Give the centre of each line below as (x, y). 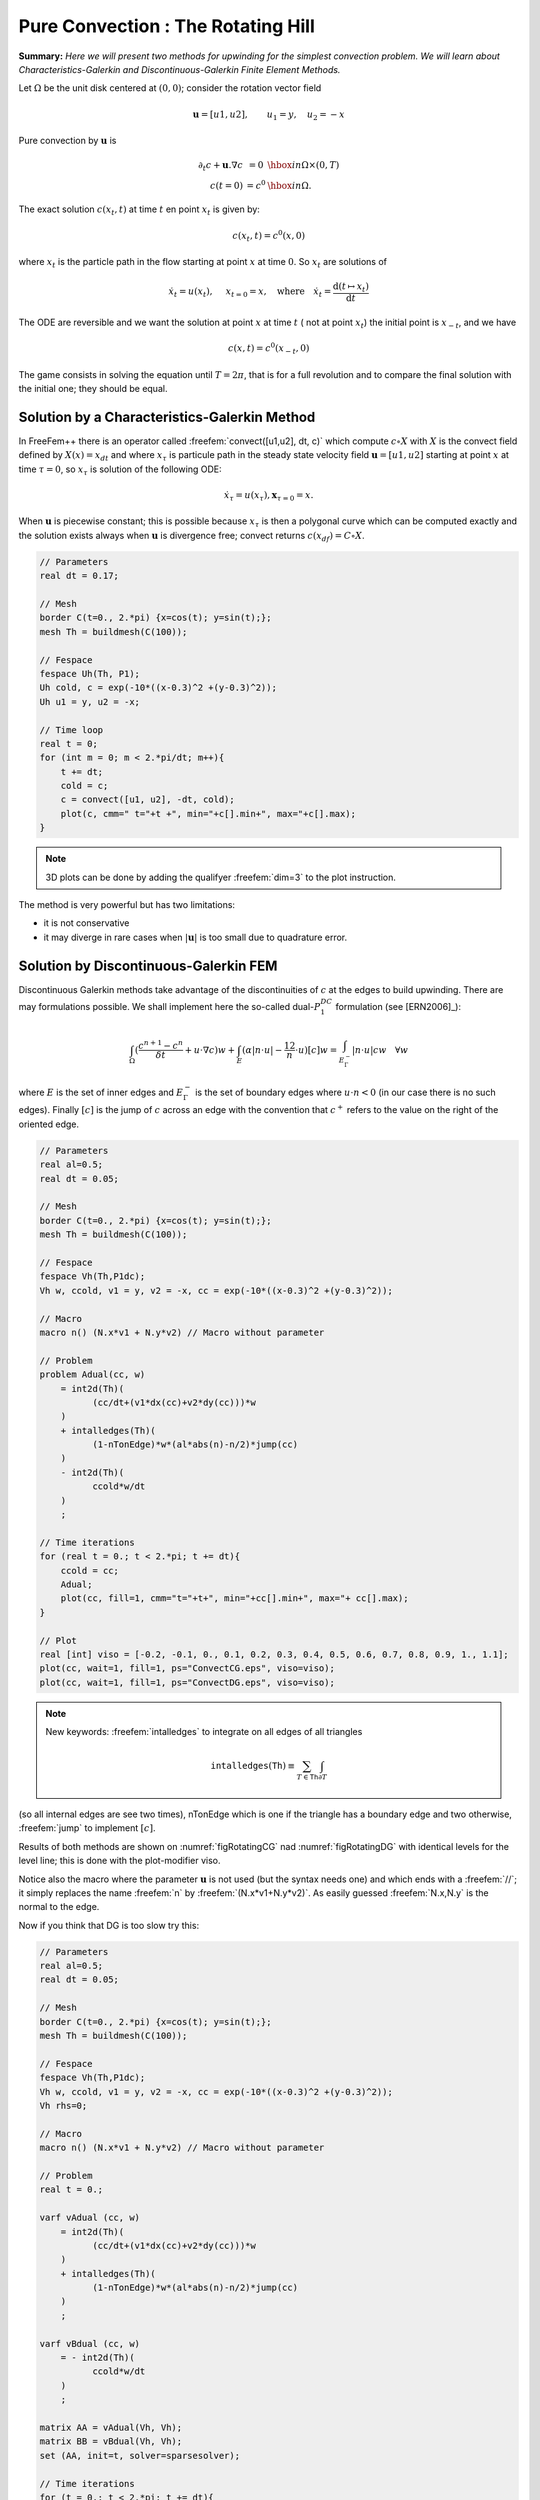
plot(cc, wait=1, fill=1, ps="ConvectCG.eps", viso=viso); (187, 1668)
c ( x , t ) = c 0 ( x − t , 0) (269, 348)
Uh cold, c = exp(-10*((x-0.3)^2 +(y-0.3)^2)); (158, 688)
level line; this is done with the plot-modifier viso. (119, 1861)
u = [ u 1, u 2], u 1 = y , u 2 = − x (268, 115)
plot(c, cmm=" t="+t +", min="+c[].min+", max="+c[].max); (208, 813)
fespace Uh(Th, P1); (89, 673)
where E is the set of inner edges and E (101, 1092)
